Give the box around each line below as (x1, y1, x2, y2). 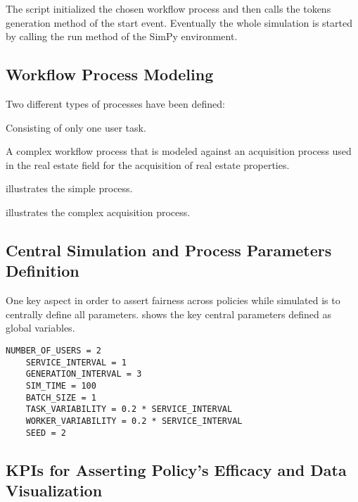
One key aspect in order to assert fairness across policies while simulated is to (6, 293, 340, 308)
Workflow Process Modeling (6, 63, 214, 85)
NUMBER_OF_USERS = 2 (6, 345, 102, 356)
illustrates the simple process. (6, 181, 133, 196)
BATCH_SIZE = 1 (25, 392, 96, 403)
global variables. (6, 320, 75, 335)
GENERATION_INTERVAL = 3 (25, 369, 142, 379)
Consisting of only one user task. (6, 120, 146, 134)
